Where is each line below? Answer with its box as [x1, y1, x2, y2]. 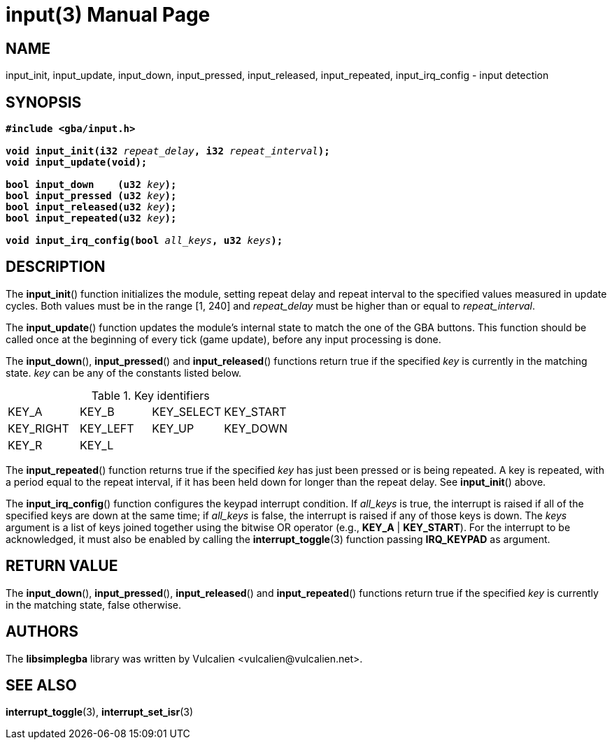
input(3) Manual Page [6, 3, 211, 27]
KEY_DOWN [224, 421, 287, 435]
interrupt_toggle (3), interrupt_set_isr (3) [6, 706, 194, 718]
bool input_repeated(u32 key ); [6, 212, 177, 224]
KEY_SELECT [152, 404, 222, 419]
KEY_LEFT [80, 421, 134, 435]
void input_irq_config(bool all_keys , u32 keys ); [6, 235, 283, 247]
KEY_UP [152, 421, 194, 435]
